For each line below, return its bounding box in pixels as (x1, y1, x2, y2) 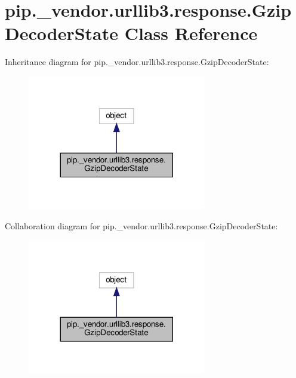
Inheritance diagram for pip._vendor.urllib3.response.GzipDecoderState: (5, 56, 269, 68)
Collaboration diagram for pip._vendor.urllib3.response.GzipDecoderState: (5, 219, 278, 232)
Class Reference (124, 21, 258, 45)
